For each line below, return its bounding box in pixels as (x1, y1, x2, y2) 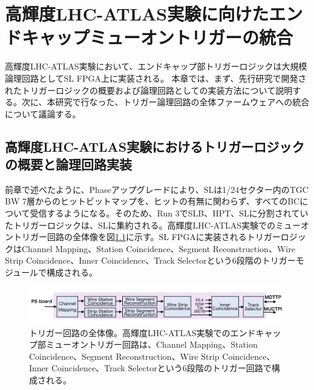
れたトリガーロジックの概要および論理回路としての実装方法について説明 (5, 83, 293, 96)
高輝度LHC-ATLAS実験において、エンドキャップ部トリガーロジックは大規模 (5, 60, 307, 73)
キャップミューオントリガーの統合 (22, 25, 293, 50)
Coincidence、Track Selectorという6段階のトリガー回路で (51, 362, 272, 374)
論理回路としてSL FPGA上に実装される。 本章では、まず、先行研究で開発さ (5, 71, 307, 84)
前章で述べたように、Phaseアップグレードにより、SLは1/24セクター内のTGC (5, 183, 309, 195)
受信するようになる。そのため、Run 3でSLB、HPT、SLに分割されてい (30, 207, 309, 219)
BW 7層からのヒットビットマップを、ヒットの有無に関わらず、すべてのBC (5, 195, 300, 207)
